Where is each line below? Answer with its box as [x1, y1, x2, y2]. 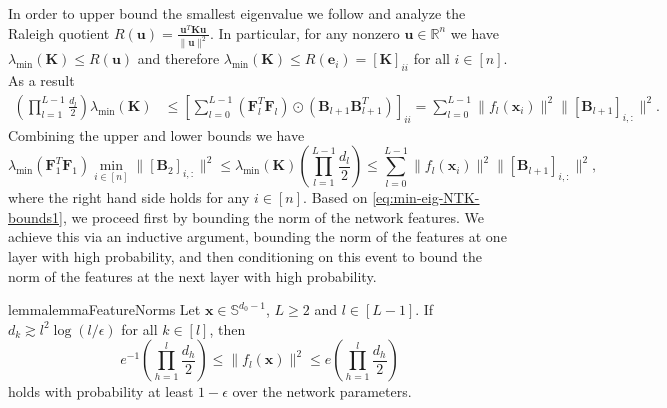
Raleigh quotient [8, 22, 110, 43]
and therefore [137, 48, 220, 69]
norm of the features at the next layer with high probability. [8, 265, 377, 286]
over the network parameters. [232, 381, 412, 402]
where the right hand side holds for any [8, 187, 250, 208]
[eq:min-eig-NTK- [372, 187, 480, 208]
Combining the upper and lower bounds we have [8, 124, 305, 145]
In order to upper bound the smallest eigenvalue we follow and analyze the [8, 3, 466, 23]
